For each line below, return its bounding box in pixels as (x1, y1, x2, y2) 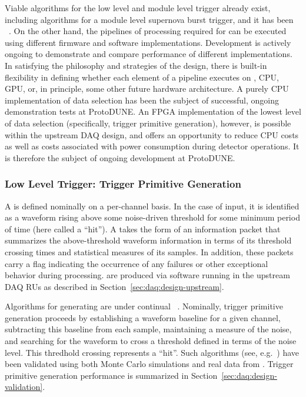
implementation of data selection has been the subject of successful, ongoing (5, 94, 279, 106)
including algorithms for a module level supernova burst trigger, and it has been (5, 13, 294, 25)
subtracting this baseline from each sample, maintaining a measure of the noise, (5, 323, 292, 335)
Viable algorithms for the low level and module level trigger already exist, (5, 2, 271, 14)
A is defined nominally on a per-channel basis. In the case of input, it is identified (5, 199, 300, 212)
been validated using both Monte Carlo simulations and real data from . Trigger (5, 358, 294, 370)
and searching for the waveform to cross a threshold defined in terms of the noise (5, 335, 297, 347)
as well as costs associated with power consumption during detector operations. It (5, 140, 300, 152)
